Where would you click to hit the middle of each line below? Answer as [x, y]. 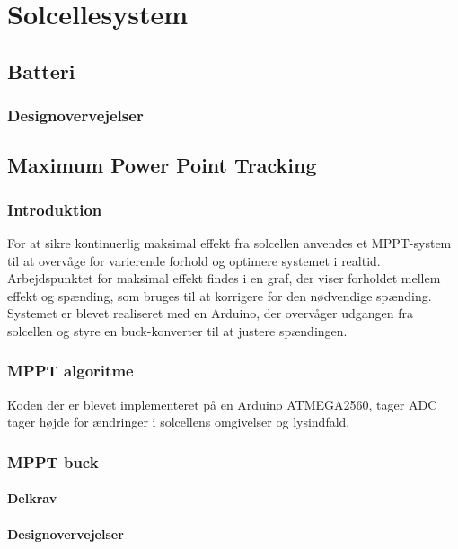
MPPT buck [53, 461]
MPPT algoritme [70, 371]
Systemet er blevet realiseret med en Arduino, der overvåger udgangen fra [210, 313]
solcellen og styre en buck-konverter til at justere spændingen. [177, 330]
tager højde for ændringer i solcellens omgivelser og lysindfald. [179, 422]
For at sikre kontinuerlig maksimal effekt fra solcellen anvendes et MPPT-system [229, 243]
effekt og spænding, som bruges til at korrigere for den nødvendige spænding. [220, 295]
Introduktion [55, 209]
